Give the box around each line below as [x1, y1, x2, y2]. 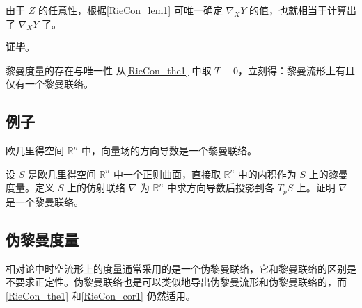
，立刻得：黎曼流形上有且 [237, 63, 355, 77]
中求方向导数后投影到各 [166, 180, 274, 195]
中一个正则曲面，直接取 [113, 166, 221, 181]
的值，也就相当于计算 [249, 3, 347, 17]
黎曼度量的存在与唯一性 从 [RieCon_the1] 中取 [6, 63, 212, 77]
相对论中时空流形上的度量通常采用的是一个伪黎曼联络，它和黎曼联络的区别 [6, 261, 347, 275]
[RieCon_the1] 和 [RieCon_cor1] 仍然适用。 [6, 288, 196, 302]
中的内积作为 [237, 166, 297, 181]
